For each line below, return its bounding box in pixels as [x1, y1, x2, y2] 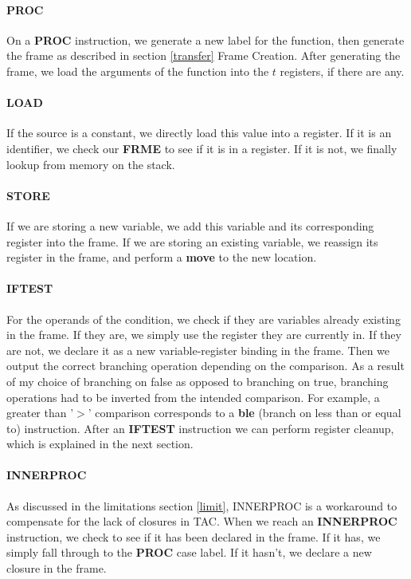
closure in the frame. [6, 560, 107, 577]
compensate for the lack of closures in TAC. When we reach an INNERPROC [6, 513, 397, 530]
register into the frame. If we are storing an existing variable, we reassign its [6, 233, 378, 250]
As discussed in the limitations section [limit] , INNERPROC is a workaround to [6, 497, 397, 514]
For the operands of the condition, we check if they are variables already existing [6, 310, 401, 327]
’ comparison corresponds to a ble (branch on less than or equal [88, 404, 401, 421]
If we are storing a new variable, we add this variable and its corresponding [6, 217, 374, 234]
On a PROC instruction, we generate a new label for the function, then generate [6, 31, 405, 48]
